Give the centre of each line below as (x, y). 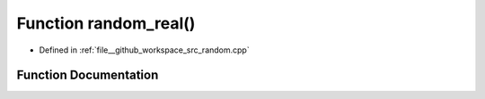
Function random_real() (106, 23)
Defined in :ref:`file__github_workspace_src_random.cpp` (145, 50)
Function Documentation (88, 75)
